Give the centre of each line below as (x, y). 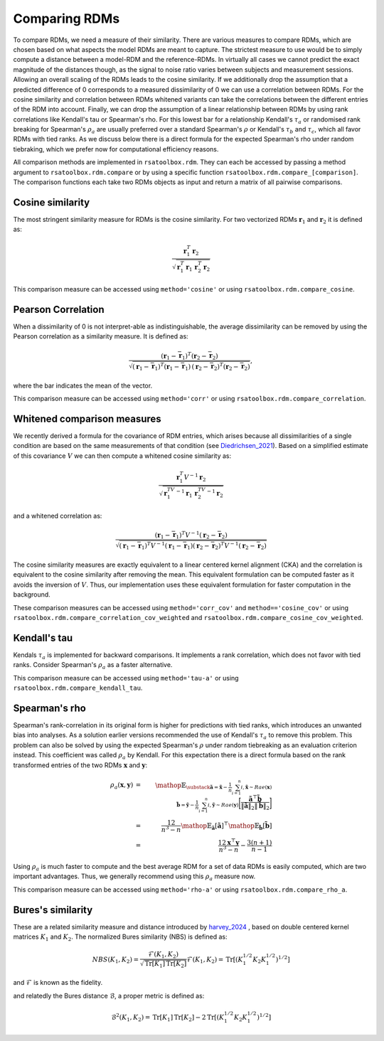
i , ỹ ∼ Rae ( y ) (223, 805)
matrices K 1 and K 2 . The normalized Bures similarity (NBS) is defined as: (120, 937)
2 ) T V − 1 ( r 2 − (235, 546)
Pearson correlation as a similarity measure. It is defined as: (101, 336)
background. (32, 594)
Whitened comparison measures (87, 418)
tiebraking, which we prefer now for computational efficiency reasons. (116, 149)
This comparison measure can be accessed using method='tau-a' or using (126, 678)
